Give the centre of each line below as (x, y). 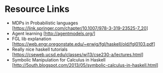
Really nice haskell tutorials (40, 49)
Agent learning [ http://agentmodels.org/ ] (53, 33)
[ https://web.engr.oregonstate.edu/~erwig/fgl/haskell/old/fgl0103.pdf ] (83, 44)
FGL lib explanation (32, 39)
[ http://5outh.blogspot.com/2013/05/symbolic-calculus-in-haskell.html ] (85, 65)
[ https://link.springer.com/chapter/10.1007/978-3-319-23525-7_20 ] (80, 28)
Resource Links (37, 9)
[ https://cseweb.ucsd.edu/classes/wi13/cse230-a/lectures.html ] (78, 54)
